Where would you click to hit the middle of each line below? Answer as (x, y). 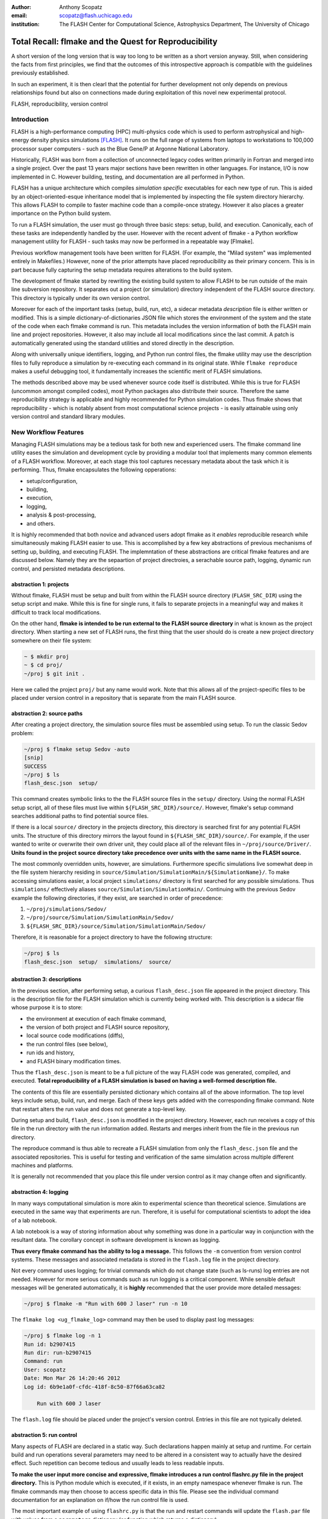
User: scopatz (45, 1370)
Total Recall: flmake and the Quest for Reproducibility (114, 42)
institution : (26, 24)
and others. (41, 523)
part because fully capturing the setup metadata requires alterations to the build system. (122, 270)
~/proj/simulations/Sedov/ (67, 909)
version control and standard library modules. (68, 416)
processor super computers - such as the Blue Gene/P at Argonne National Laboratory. (120, 148)
